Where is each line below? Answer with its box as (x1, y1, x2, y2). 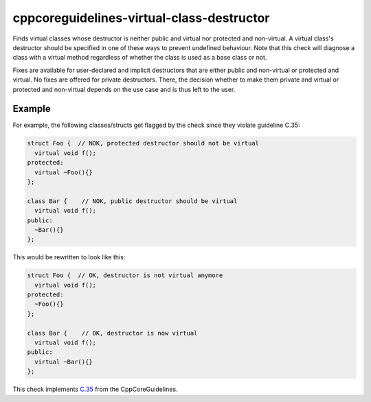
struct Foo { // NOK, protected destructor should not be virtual (27, 139, 260, 147)
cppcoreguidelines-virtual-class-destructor (12, 10, 270, 25)
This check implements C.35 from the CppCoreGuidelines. (12, 385, 178, 394)
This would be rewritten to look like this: (12, 253, 126, 261)
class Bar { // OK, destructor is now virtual (27, 329, 198, 337)
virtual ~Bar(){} (34, 357, 93, 366)
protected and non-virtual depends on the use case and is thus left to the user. (12, 85, 236, 93)
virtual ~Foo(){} (34, 168, 93, 176)
